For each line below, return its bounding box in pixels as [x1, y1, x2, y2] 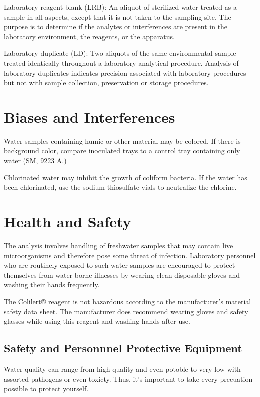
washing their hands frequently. [4, 279, 100, 290]
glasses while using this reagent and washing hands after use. [4, 316, 190, 326]
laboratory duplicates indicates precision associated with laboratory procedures [4, 67, 246, 78]
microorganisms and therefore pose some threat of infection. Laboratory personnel [4, 250, 256, 260]
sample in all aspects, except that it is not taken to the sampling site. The [4, 11, 231, 22]
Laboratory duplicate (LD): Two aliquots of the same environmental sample [4, 48, 236, 58]
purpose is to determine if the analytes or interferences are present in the [4, 21, 228, 32]
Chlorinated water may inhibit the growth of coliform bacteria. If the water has [4, 172, 247, 182]
